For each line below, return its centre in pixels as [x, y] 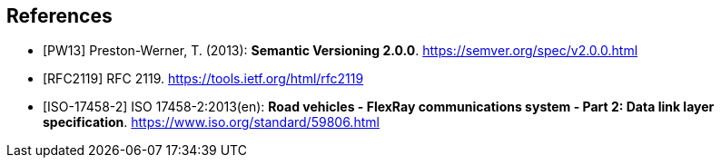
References [59, 16]
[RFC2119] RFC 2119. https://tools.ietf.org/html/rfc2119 [203, 79]
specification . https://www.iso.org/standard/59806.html [211, 122]
